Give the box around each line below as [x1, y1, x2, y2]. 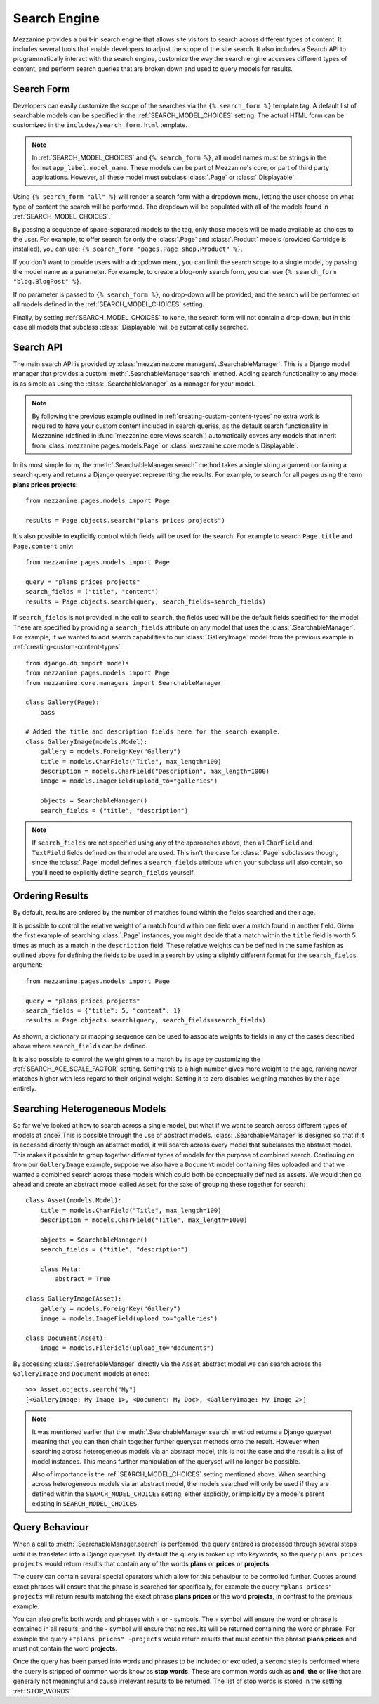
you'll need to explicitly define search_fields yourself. [32, 868, 196, 876]
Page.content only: [13, 542, 74, 550]
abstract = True [55, 1275, 111, 1283]
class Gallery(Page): [25, 698, 100, 706]
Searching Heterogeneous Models [13, 1103, 166, 1114]
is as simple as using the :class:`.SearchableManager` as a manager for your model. [13, 379, 255, 388]
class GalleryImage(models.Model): [25, 738, 148, 746]
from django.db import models [25, 659, 130, 667]
